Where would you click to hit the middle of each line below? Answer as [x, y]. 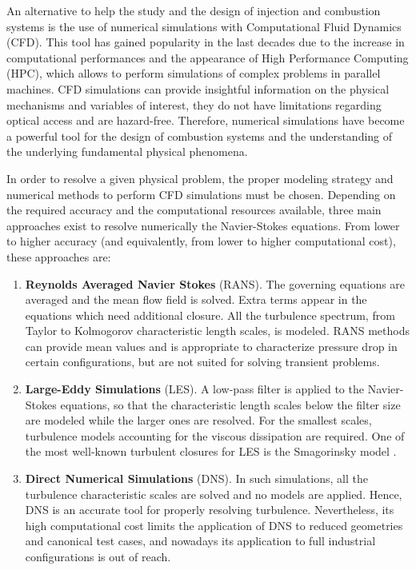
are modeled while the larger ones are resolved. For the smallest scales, [198, 420]
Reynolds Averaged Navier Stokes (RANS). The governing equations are [215, 283]
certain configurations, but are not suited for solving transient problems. [202, 362]
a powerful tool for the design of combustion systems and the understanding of [200, 136]
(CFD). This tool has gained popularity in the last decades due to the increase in [206, 42]
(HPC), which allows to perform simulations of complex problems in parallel [194, 73]
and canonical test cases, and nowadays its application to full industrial [200, 541]
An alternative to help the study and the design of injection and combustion [194, 10]
